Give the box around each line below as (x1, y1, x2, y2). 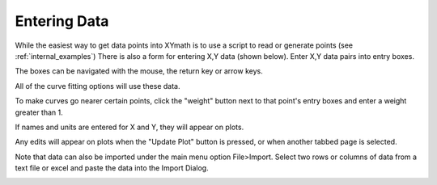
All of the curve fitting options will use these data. (15, 81, 180, 90)
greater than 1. (15, 107, 64, 117)
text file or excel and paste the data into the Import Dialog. (15, 163, 210, 173)
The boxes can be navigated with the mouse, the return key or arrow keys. (15, 66, 263, 76)
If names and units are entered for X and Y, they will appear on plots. (15, 122, 244, 132)
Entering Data (15, 12, 109, 30)
